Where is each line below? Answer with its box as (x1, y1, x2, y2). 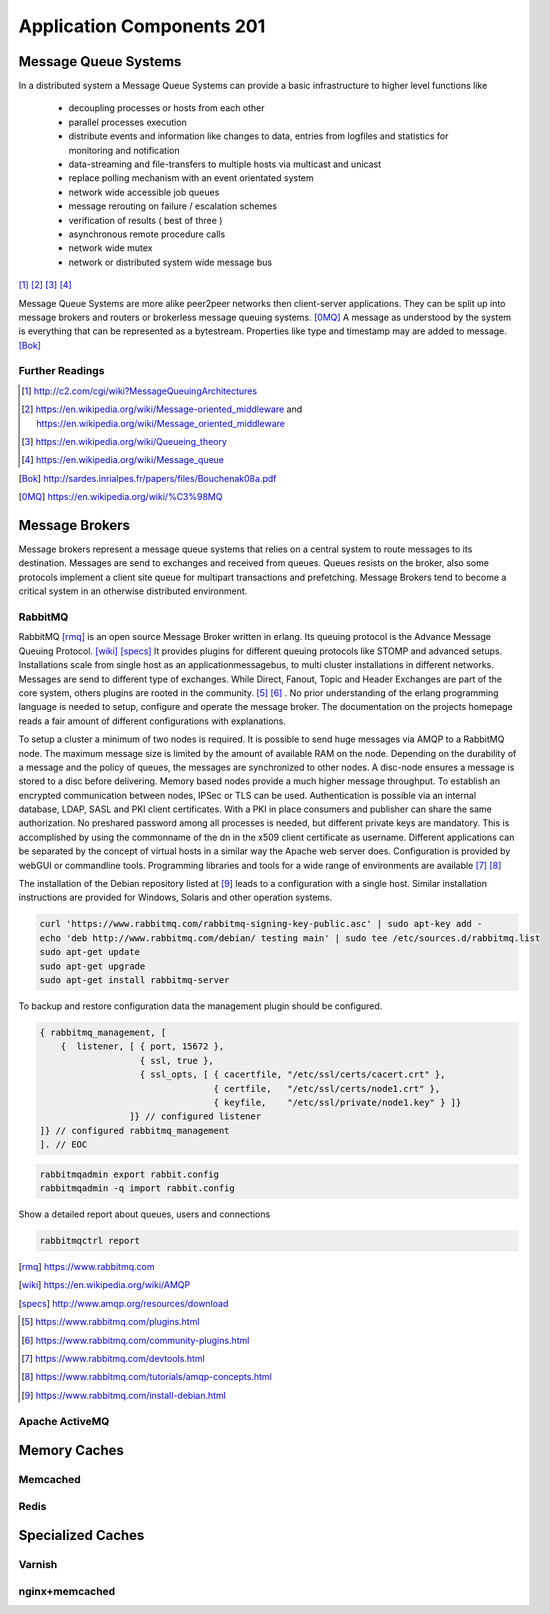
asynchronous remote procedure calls (68, 228, 226, 240)
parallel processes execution (68, 116, 187, 128)
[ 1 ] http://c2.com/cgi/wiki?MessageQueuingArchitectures (21, 385, 258, 397)
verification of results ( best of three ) (68, 214, 223, 226)
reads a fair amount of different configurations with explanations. (18, 715, 287, 727)
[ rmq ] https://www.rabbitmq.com (18, 1261, 155, 1272)
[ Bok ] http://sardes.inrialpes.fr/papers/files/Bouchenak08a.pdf (18, 472, 277, 484)
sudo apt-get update (39, 946, 140, 958)
